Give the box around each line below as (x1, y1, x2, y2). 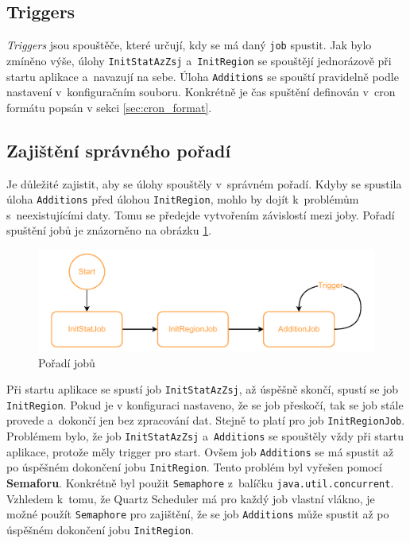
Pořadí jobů (38, 354, 95, 370)
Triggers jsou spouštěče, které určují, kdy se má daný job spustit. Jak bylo (6, 37, 372, 53)
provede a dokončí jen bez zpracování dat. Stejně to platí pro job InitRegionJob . (6, 412, 405, 429)
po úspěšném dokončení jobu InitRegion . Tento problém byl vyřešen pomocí (6, 459, 382, 475)
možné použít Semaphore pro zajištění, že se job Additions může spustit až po (6, 506, 389, 522)
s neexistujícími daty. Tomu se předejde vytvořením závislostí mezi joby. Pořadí (6, 206, 395, 223)
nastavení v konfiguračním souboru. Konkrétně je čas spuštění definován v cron (6, 83, 396, 100)
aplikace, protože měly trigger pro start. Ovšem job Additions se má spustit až (6, 443, 394, 460)
